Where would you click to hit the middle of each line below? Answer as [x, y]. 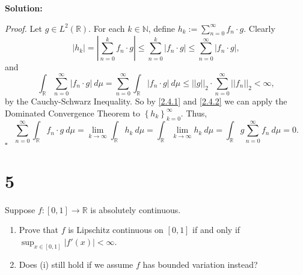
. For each [107, 28]
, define [162, 28]
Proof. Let [23, 28]
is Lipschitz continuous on [116, 230]
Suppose [20, 209]
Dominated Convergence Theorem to [73, 113]
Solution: [24, 8]
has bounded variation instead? [200, 264]
